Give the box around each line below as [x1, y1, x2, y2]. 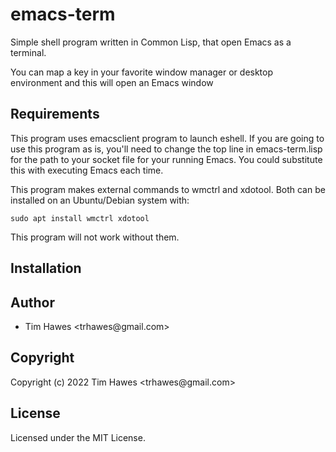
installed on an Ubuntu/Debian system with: [10, 194, 190, 206]
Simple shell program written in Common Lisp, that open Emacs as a [10, 36, 292, 48]
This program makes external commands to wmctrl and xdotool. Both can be [10, 183, 326, 195]
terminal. [10, 46, 47, 58]
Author [10, 294, 55, 311]
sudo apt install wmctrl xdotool [10, 213, 150, 223]
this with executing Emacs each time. [10, 164, 164, 176]
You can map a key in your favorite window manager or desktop [10, 66, 274, 78]
